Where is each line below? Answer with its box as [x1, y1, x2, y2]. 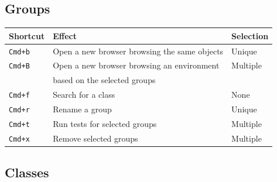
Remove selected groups [53, 132, 138, 144]
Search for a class [53, 88, 115, 101]
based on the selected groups [53, 74, 156, 86]
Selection [231, 29, 269, 42]
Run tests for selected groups [53, 118, 157, 130]
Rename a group [53, 103, 112, 115]
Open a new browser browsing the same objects [53, 44, 224, 57]
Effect [53, 29, 77, 42]
